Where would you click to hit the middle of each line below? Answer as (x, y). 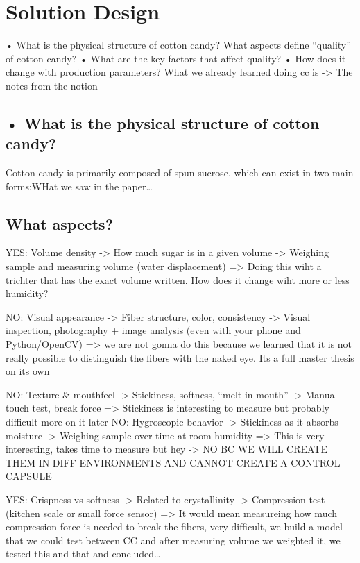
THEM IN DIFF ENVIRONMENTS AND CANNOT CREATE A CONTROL (173, 462)
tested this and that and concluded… (83, 554)
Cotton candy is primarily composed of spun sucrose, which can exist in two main (180, 173)
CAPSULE (29, 476)
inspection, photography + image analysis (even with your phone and (153, 330)
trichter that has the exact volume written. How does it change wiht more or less (178, 279)
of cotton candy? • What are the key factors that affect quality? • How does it (176, 58)
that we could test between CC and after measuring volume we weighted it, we (173, 540)
